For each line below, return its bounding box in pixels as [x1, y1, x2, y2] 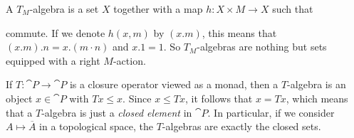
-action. [113, 53, 146, 68]
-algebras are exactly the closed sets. [162, 119, 321, 134]
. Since [123, 90, 152, 105]
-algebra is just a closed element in [41, 105, 192, 120]
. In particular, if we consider [207, 105, 335, 120]
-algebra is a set [29, 1, 99, 16]
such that [272, 1, 313, 16]
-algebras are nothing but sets [197, 39, 327, 54]
